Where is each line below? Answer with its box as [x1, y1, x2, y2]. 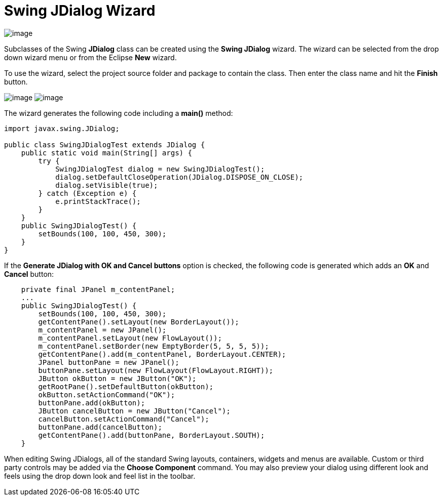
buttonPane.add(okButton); [38, 398, 145, 407]
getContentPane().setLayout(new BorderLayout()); [38, 317, 239, 326]
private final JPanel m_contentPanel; [21, 285, 175, 294]
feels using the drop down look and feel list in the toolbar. [4, 471, 196, 480]
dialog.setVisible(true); [55, 181, 158, 189]
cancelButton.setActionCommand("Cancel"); [38, 414, 209, 423]
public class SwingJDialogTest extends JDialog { [4, 140, 205, 149]
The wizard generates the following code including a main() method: [4, 108, 233, 117]
